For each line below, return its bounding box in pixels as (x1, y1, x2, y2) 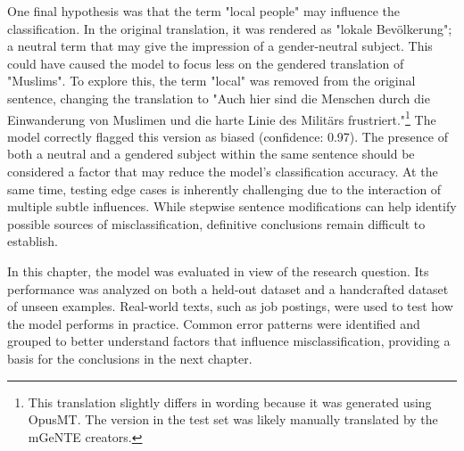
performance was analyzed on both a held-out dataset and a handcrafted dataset (7, 279, 449, 298)
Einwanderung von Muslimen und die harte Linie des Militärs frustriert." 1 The (7, 107, 436, 128)
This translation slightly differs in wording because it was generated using (28, 392, 432, 411)
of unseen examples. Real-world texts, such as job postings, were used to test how (7, 297, 453, 316)
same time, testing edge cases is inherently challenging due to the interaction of (7, 179, 442, 198)
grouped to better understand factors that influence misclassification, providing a (7, 332, 451, 350)
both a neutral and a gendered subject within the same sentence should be (7, 144, 415, 163)
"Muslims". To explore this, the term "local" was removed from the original (7, 71, 416, 90)
